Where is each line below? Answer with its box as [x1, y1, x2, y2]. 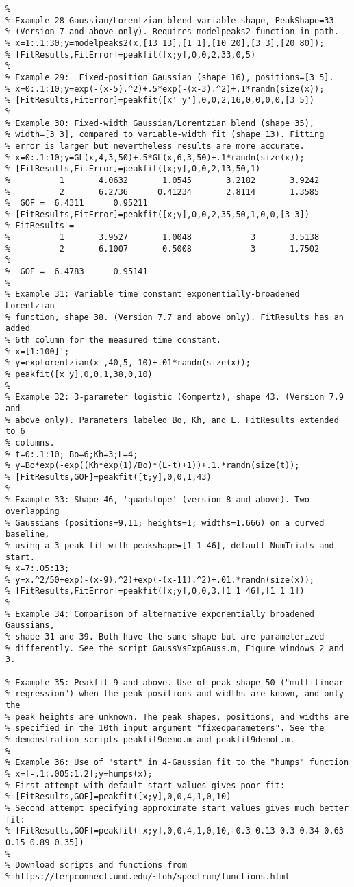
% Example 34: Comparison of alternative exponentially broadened [5, 609, 315, 619]
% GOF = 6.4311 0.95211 [5, 198, 148, 208]
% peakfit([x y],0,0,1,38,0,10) [5, 369, 153, 379]
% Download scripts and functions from [5, 860, 187, 871]
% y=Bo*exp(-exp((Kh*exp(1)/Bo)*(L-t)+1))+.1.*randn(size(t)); [5, 461, 300, 471]
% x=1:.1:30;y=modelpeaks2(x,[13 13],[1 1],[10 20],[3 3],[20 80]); [5, 38, 325, 48]
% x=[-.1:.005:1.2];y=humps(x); [5, 768, 153, 779]
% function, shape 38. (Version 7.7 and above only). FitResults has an [5, 312, 344, 322]
